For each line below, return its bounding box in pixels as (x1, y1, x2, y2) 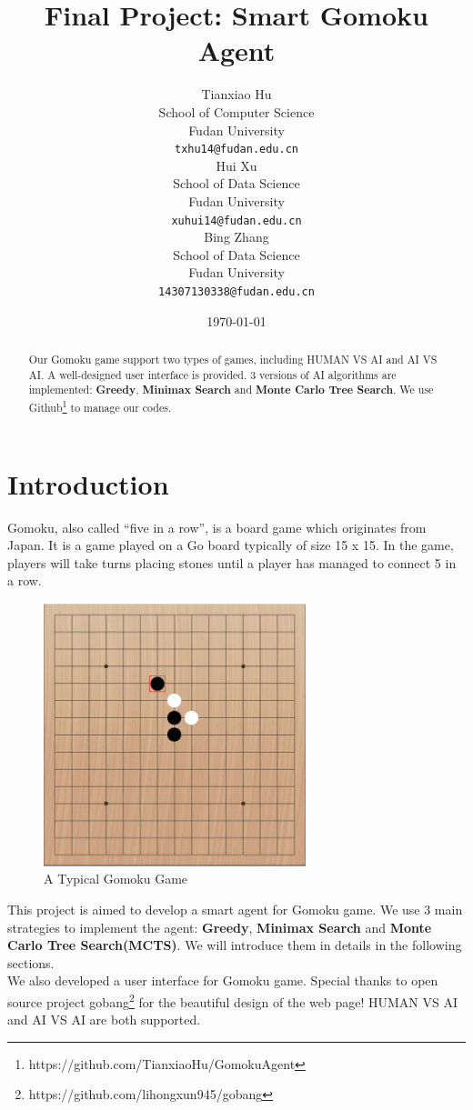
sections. (7, 953, 55, 972)
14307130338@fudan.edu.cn (158, 285, 315, 298)
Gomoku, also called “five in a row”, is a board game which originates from (7, 517, 427, 536)
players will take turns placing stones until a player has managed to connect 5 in (7, 553, 457, 572)
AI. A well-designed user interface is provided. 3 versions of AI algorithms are (28, 366, 397, 382)
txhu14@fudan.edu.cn (174, 143, 299, 156)
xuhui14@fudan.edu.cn (171, 214, 302, 227)
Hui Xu (216, 155, 257, 175)
